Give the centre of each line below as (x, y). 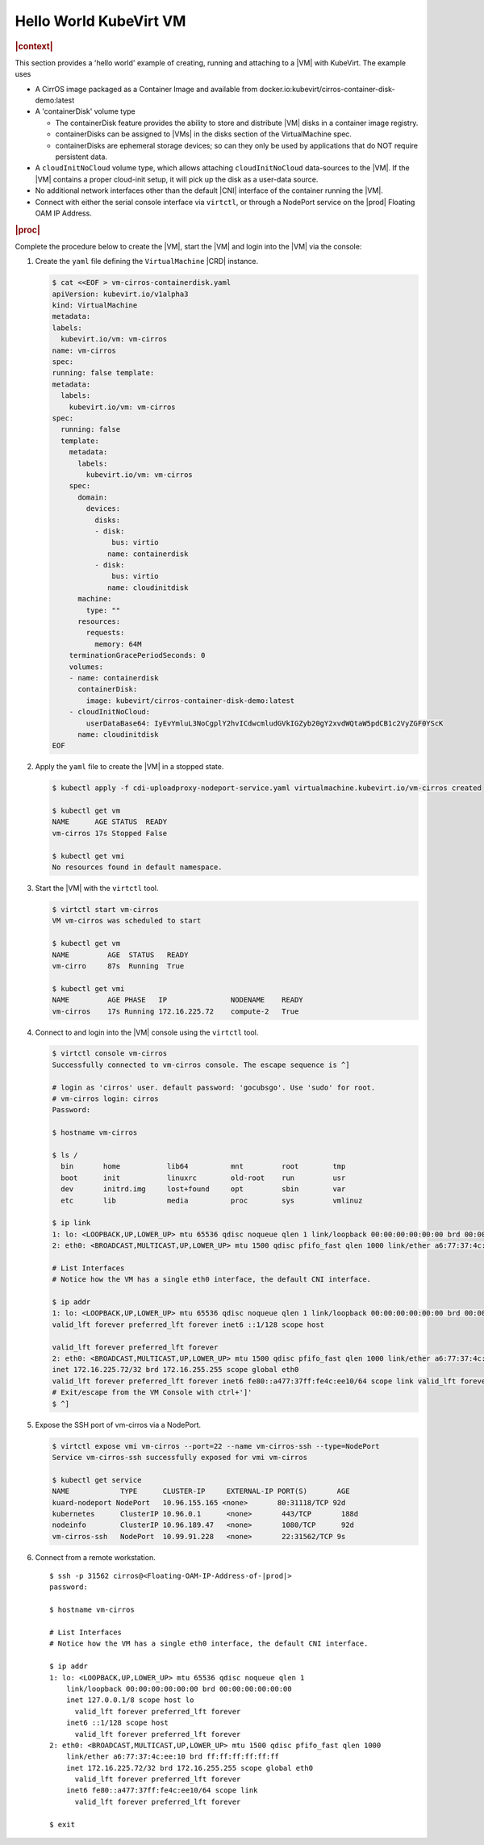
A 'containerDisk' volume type (86, 111)
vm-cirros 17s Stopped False (110, 833)
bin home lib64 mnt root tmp (203, 1167)
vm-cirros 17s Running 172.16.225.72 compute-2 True (175, 1011)
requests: (105, 633)
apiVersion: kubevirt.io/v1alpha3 (120, 294)
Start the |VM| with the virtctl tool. (97, 889)
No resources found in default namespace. (137, 867)
